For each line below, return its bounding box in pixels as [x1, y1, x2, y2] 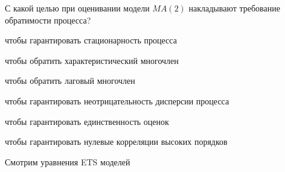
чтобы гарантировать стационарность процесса [5, 34, 177, 46]
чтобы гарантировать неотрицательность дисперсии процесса [5, 94, 229, 107]
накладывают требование [188, 2, 280, 14]
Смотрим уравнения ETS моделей [5, 155, 130, 168]
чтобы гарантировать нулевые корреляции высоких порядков [5, 135, 228, 148]
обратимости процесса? [5, 13, 91, 26]
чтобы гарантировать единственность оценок [5, 115, 169, 127]
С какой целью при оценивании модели [5, 2, 150, 14]
